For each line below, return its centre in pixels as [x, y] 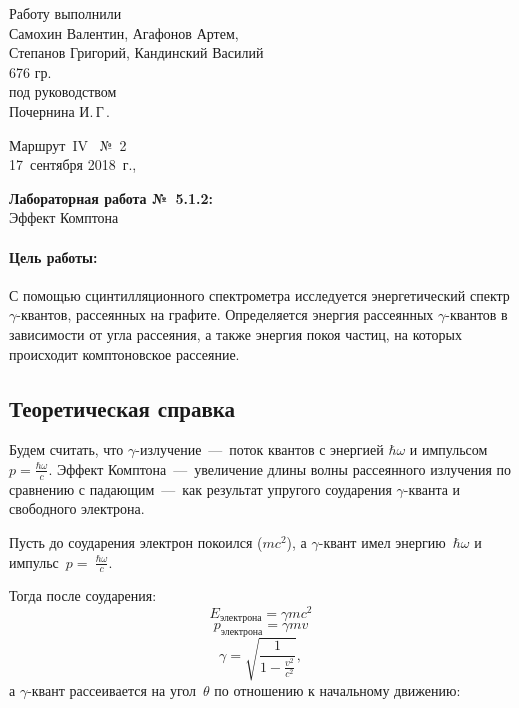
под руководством [63, 91]
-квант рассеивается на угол [112, 689]
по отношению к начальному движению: [337, 689]
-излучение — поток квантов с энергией [259, 449]
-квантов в [476, 314]
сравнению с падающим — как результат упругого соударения [200, 488]
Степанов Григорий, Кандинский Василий [136, 52]
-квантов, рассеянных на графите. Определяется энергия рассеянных [225, 314]
